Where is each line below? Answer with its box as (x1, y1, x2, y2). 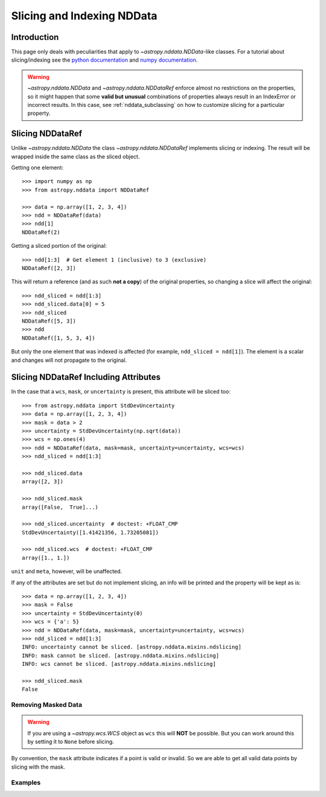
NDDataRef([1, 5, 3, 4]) (22, 334, 95, 341)
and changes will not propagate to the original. (11, 357, 127, 364)
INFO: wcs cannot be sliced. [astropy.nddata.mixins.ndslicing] (22, 660, 217, 668)
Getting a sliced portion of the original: (11, 242, 107, 250)
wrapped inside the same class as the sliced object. (11, 153, 140, 160)
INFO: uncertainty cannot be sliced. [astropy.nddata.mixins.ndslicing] (22, 644, 241, 651)
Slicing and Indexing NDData (11, 9, 158, 22)
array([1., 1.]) (22, 554, 70, 561)
